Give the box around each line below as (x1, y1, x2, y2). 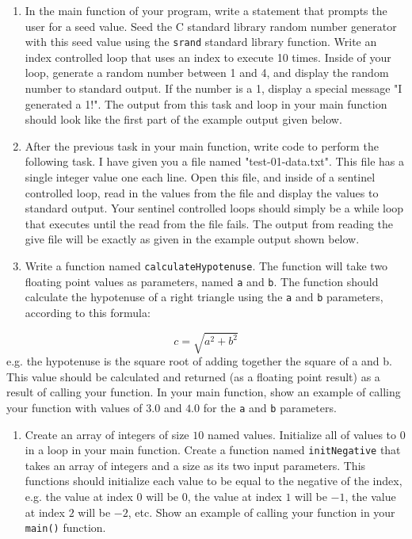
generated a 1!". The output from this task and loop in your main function (25, 95, 387, 112)
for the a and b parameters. (203, 399, 337, 415)
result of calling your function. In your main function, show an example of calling (6, 384, 401, 400)
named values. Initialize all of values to (207, 426, 397, 442)
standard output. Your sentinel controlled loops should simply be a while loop (25, 200, 404, 216)
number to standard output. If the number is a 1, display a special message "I (25, 80, 402, 97)
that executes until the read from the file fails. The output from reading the (25, 215, 394, 231)
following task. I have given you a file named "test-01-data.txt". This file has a (25, 153, 404, 170)
